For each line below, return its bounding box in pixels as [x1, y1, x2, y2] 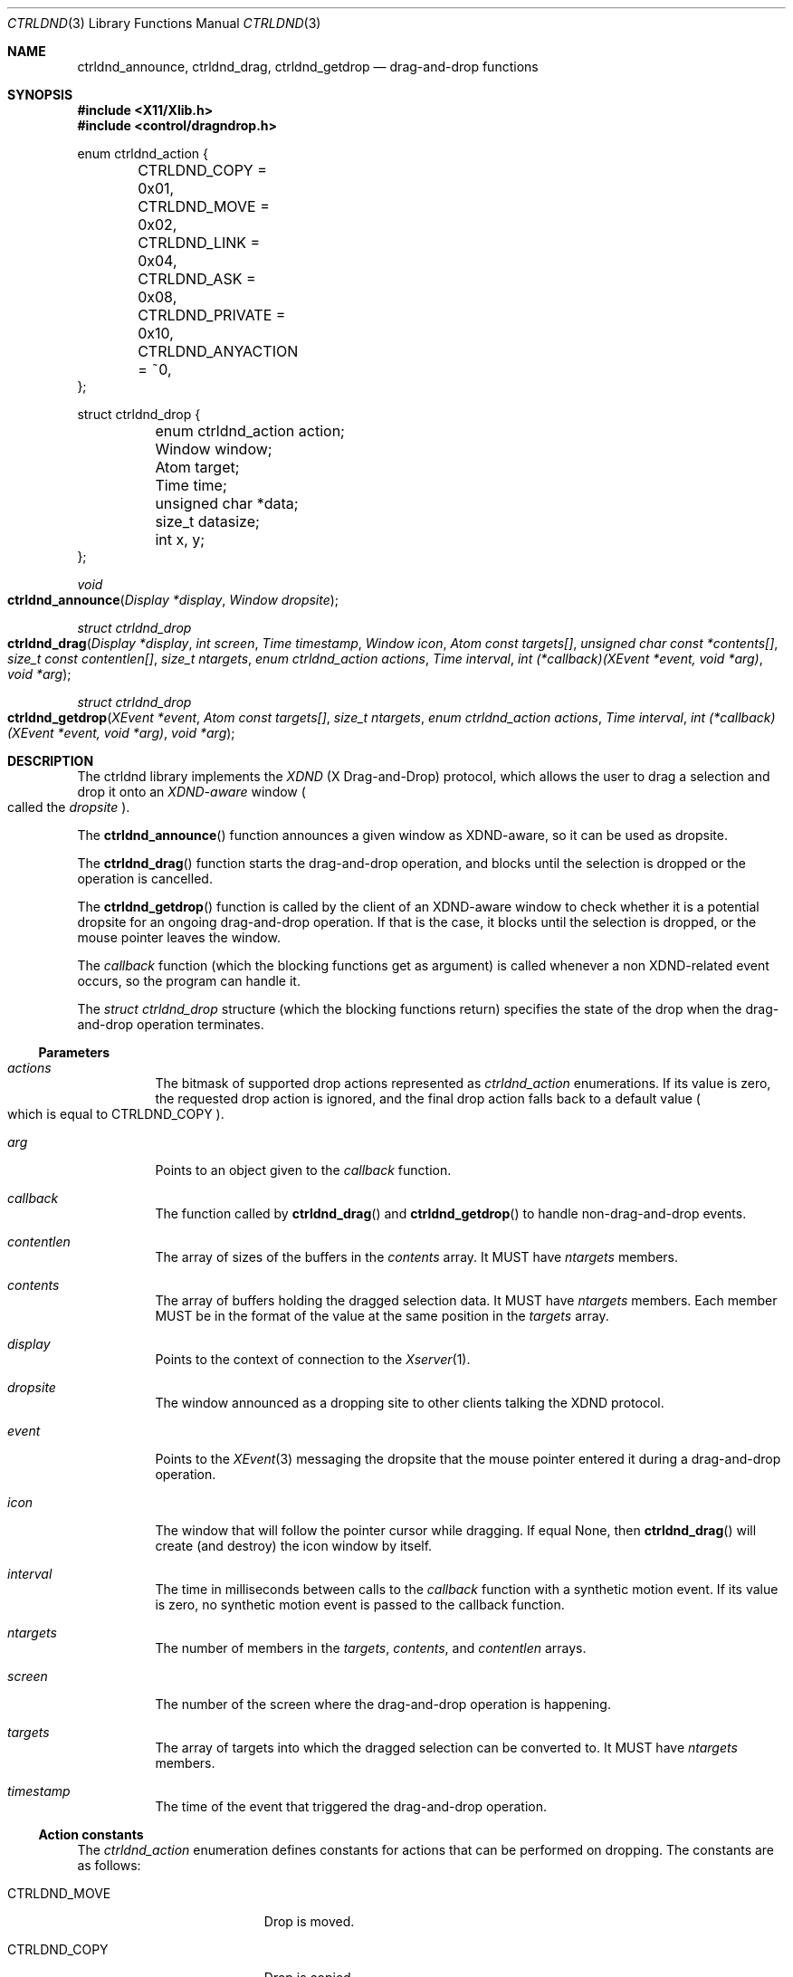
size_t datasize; [155, 512, 260, 530]
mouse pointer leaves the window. [77, 930, 281, 945]
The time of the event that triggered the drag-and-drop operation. [155, 1799, 547, 1814]
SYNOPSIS [7, 87, 73, 102]
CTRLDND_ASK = [138, 270, 256, 288]
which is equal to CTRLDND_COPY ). [7, 1106, 225, 1122]
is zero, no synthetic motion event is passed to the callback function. [155, 1597, 565, 1612]
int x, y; [155, 530, 205, 549]
